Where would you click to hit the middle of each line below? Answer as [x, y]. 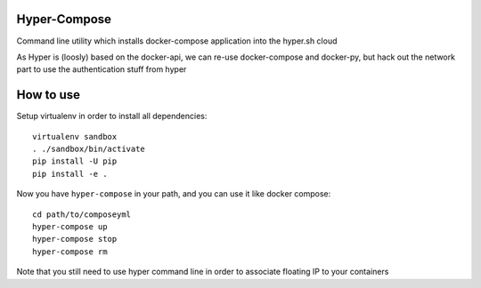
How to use [48, 95]
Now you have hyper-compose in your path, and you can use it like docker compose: [174, 194]
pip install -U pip [75, 161]
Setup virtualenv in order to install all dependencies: [112, 116]
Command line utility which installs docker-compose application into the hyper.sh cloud [177, 41]
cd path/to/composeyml [82, 214]
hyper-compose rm [70, 252]
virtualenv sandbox [75, 136]
